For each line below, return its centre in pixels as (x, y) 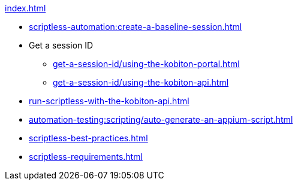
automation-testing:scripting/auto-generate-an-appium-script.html (161, 119)
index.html (25, 8)
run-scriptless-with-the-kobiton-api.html (109, 101)
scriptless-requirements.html (86, 157)
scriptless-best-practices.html (88, 138)
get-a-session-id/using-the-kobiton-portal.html (146, 64)
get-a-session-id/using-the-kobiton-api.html (141, 82)
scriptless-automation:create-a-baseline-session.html (136, 27)
